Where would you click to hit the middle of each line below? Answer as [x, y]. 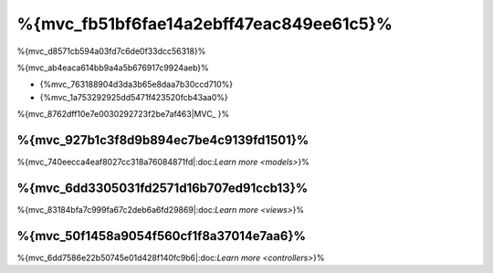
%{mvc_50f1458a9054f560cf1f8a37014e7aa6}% [161, 236]
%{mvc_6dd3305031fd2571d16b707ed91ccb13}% [163, 188]
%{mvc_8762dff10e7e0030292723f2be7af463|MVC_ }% [123, 114]
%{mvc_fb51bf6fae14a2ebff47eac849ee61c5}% [205, 24]
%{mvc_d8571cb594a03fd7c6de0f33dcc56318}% [111, 51]
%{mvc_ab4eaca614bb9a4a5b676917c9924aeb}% [113, 68]
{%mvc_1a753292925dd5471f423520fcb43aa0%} [134, 97]
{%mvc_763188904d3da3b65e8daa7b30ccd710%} [136, 84]
